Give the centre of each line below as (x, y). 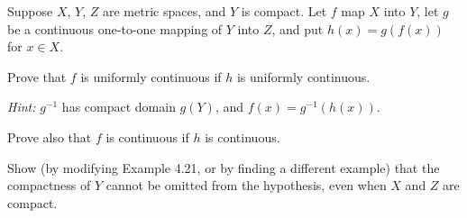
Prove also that (50, 136)
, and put (298, 28)
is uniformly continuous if (151, 76)
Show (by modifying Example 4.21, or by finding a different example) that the (224, 167)
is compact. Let (284, 11)
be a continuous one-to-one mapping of (115, 28)
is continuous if (147, 136)
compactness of (49, 185)
